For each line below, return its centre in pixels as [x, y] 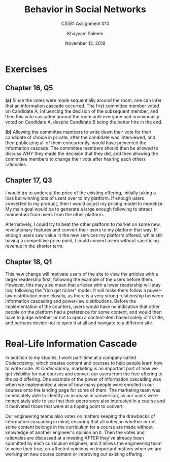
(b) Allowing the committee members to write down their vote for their [78, 132]
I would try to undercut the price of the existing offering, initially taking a [81, 193]
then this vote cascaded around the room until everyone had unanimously [82, 116]
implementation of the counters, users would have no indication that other [82, 306]
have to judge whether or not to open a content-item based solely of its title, [85, 318]
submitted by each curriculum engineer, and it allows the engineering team [83, 443]
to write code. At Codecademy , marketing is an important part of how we [82, 369]
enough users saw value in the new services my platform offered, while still [84, 235]
